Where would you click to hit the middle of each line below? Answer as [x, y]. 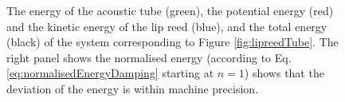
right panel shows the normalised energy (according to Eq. [149, 57]
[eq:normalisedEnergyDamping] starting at [110, 73]
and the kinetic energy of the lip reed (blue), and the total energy [167, 26]
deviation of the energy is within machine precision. [133, 88]
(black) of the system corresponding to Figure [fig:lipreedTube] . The [172, 42]
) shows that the [284, 73]
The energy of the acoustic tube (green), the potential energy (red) [170, 10]
